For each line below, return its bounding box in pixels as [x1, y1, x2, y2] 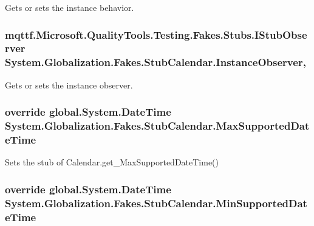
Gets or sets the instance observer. [5, 78, 133, 91]
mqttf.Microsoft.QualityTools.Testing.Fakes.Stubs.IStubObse [5, 27, 307, 42]
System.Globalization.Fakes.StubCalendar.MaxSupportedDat [5, 118, 310, 133]
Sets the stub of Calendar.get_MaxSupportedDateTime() [5, 156, 219, 168]
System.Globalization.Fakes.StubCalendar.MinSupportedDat [5, 195, 307, 210]
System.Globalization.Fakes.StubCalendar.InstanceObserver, [5, 55, 306, 70]
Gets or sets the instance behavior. [5, 1, 134, 13]
